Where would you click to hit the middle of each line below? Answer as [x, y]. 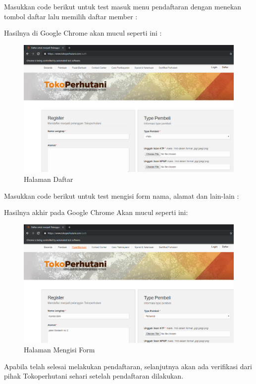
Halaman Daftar [49, 179]
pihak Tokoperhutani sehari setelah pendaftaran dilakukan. [94, 376]
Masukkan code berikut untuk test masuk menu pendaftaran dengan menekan [123, 6]
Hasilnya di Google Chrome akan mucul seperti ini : [83, 33]
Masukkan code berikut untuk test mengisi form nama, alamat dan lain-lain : [122, 195]
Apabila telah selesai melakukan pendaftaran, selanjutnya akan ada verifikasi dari [128, 366]
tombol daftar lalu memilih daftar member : [71, 16]
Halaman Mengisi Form [59, 350]
